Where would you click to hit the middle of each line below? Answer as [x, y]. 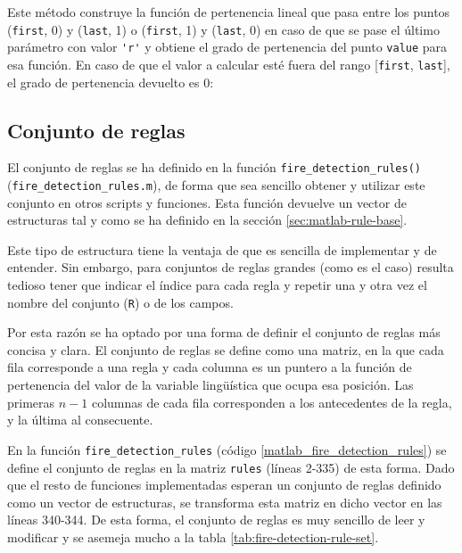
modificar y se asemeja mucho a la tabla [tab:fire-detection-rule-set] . [193, 536]
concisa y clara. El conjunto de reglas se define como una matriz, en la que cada [226, 349]
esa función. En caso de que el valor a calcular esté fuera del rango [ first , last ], [229, 64]
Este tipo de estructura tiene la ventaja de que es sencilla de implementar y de [222, 249]
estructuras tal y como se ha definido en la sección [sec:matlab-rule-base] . [207, 220]
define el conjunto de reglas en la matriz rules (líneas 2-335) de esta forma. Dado [231, 467]
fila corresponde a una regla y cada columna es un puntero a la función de [210, 367]
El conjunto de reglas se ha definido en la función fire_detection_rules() [214, 167]
